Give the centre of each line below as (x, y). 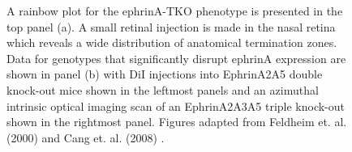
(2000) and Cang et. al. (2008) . (86, 137)
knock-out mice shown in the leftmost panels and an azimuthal (163, 89)
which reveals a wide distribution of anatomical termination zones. (172, 42)
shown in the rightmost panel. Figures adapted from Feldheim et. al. (177, 122)
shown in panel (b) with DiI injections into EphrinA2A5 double (165, 74)
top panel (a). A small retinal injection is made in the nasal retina (171, 26)
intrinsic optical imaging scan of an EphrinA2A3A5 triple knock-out (176, 106)
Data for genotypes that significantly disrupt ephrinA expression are (176, 58)
